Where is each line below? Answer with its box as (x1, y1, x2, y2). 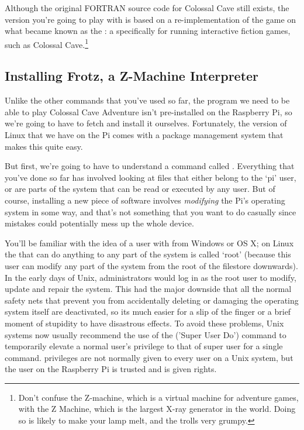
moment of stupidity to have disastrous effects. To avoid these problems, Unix (5, 317, 284, 329)
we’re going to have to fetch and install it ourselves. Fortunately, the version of (5, 117, 287, 129)
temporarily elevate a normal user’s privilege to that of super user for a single (5, 340, 283, 352)
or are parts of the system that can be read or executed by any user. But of (5, 183, 275, 195)
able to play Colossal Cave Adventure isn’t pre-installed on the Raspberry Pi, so (5, 105, 292, 118)
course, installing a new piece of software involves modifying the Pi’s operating (5, 194, 285, 206)
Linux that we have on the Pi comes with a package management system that (5, 129, 284, 141)
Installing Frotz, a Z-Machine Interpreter (5, 67, 259, 85)
